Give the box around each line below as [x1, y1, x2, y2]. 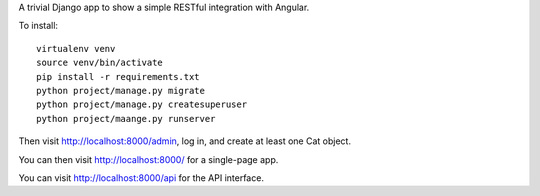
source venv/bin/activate [36, 57, 164, 69]
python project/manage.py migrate [36, 85, 205, 96]
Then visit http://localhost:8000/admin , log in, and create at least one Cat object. [18, 135, 352, 147]
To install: [18, 20, 59, 32]
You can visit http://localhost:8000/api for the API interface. [18, 171, 265, 184]
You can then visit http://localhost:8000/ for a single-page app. [18, 153, 279, 165]
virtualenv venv [36, 43, 116, 54]
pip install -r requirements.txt [36, 71, 200, 82]
